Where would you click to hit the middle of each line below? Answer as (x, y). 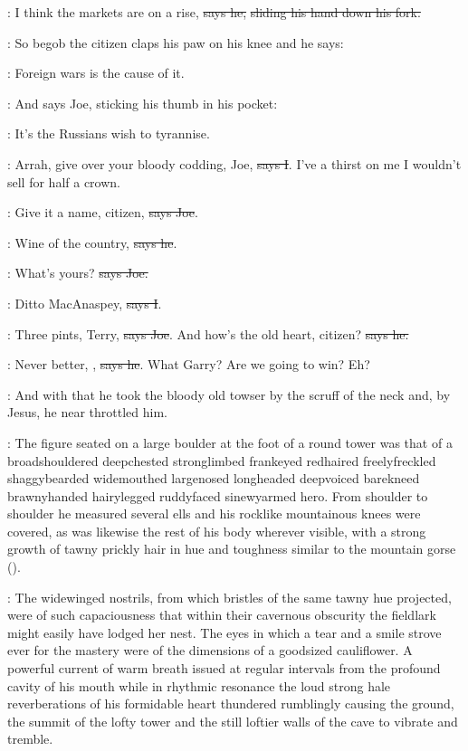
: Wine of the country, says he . (92, 242)
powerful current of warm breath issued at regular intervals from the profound (224, 668)
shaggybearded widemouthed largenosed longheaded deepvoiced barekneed (214, 478)
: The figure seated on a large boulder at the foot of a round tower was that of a (230, 442)
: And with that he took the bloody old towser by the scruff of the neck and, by (229, 394)
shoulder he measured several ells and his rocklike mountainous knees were (214, 513)
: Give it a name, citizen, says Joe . (103, 212)
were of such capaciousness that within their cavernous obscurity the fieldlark (222, 615)
